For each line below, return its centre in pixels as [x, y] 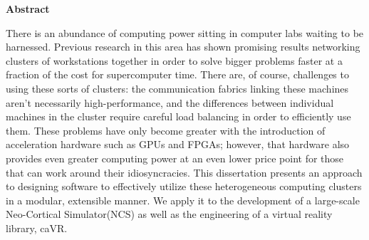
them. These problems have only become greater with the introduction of [166, 130]
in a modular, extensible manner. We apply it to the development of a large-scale [183, 200]
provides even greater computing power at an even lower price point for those [175, 158]
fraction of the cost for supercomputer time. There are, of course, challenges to [177, 74]
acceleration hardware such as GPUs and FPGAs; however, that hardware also [178, 144]
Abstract [28, 9]
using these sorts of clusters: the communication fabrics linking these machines [177, 88]
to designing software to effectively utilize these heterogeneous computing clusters [184, 186]
